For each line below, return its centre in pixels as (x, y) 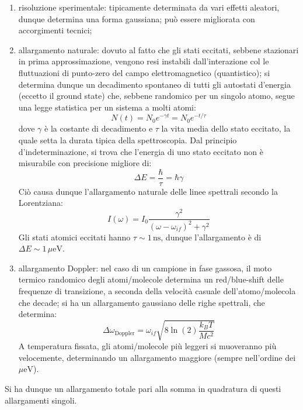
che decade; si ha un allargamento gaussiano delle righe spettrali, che (142, 302)
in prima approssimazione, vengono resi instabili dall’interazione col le (144, 61)
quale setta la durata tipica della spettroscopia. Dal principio (128, 140)
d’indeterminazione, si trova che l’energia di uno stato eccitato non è (141, 151)
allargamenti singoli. (41, 400)
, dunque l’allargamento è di (211, 237)
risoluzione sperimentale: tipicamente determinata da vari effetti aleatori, (149, 7)
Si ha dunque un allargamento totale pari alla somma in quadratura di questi (143, 389)
